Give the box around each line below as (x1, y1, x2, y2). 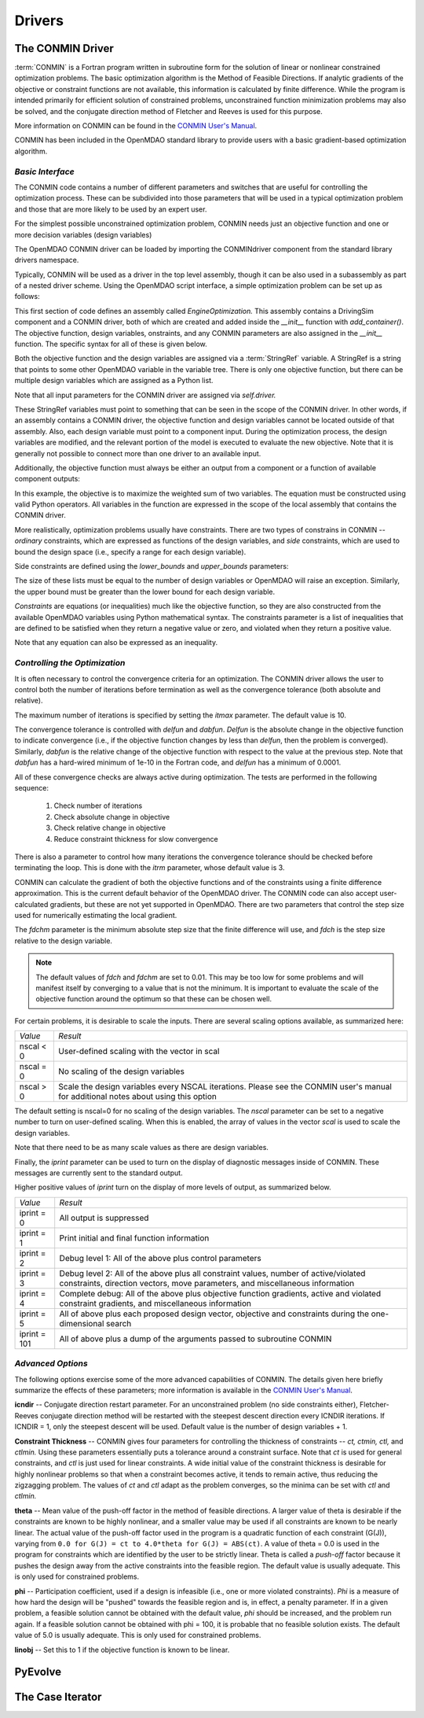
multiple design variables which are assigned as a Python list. (14, 376, 214, 385)
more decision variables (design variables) (14, 230, 152, 239)
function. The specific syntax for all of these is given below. (14, 339, 207, 349)
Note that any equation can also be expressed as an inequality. (14, 638, 218, 647)
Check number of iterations (53, 801, 143, 810)
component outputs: (14, 474, 80, 484)
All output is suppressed (59, 1212, 149, 1223)
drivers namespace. (14, 256, 79, 265)
